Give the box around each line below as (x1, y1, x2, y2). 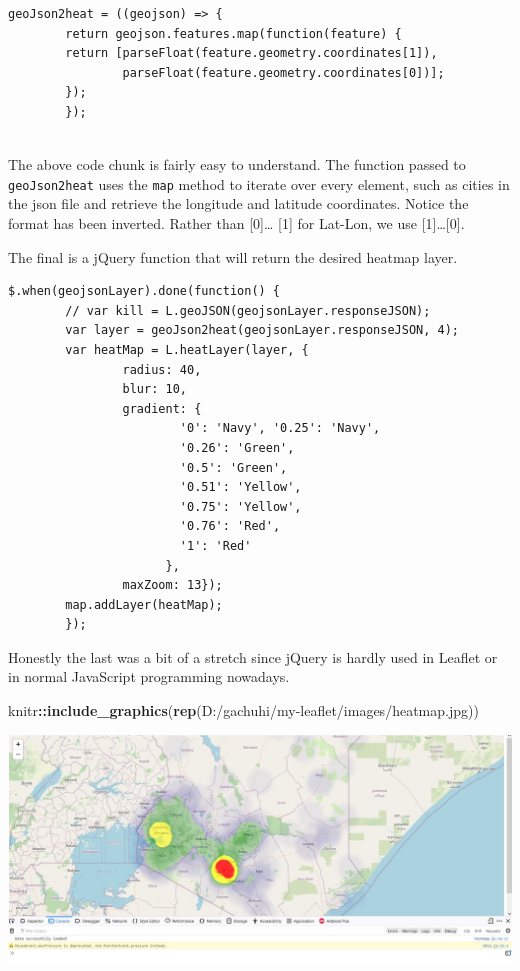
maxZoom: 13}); (122, 578, 223, 593)
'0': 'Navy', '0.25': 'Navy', (179, 421, 381, 436)
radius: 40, (122, 362, 202, 377)
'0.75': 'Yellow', (179, 499, 302, 514)
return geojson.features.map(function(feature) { (65, 26, 402, 41)
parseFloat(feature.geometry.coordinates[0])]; (122, 65, 445, 80)
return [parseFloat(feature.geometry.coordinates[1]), (65, 46, 438, 61)
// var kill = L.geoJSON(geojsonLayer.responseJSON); (65, 303, 431, 318)
